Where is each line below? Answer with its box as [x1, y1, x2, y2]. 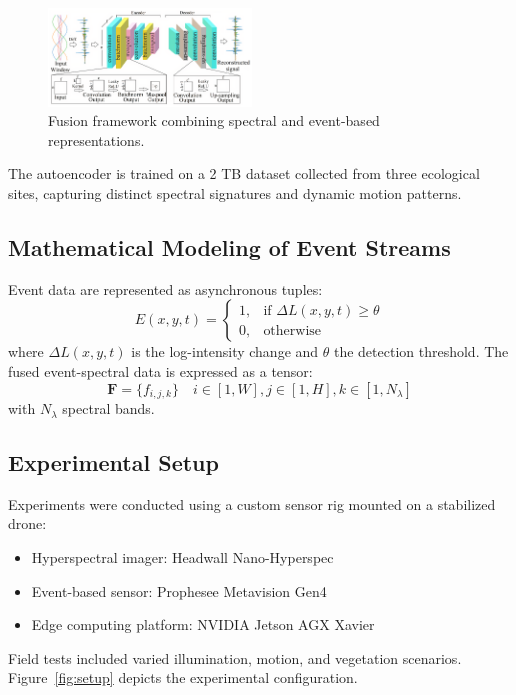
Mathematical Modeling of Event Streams [8, 232, 451, 262]
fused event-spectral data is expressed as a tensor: [8, 361, 313, 381]
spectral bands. [62, 398, 155, 419]
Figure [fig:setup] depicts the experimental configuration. [8, 667, 358, 688]
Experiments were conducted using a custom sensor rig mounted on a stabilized [8, 493, 496, 514]
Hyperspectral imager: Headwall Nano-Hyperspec [31, 547, 334, 568]
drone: [8, 513, 47, 534]
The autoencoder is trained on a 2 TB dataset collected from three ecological [8, 163, 480, 184]
